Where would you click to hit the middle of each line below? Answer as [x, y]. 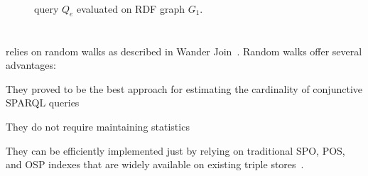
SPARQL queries [43, 103]
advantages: [31, 65]
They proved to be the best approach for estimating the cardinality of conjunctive [184, 88]
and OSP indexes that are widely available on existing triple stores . [155, 164]
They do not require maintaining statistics [98, 126]
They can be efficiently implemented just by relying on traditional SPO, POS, [175, 150]
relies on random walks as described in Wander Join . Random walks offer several [184, 51]
